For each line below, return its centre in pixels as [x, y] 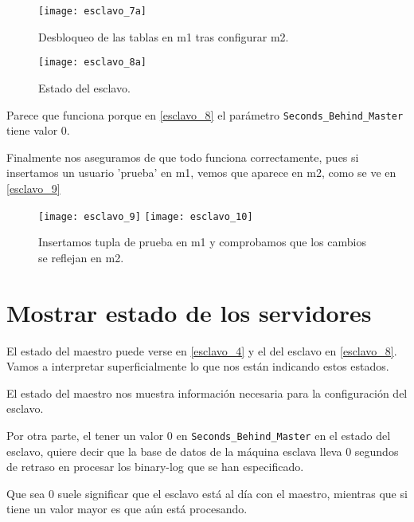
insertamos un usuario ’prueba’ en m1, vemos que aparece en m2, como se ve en [201, 173]
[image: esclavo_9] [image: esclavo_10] [146, 216]
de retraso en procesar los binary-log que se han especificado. [155, 467]
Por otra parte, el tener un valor [85, 435]
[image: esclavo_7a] [93, 11]
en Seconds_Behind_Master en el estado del [283, 435]
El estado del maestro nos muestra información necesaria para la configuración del [207, 392]
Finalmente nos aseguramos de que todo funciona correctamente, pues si [183, 157]
